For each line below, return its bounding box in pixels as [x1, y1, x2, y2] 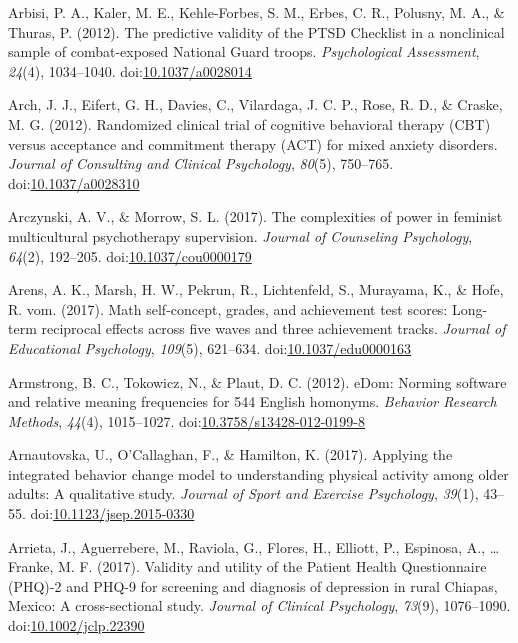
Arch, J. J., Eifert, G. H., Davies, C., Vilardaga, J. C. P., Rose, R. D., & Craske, [8, 94, 503, 115]
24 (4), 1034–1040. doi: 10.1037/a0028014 [8, 60, 252, 81]
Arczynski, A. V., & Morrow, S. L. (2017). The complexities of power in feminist [8, 206, 503, 227]
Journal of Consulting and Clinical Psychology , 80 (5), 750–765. [8, 153, 394, 174]
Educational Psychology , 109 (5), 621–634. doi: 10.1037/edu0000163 [8, 337, 412, 358]
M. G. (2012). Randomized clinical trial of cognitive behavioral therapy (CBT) [8, 113, 491, 134]
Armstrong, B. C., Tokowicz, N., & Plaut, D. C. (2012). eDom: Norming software [8, 371, 507, 392]
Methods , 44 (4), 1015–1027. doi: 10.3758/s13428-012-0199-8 [8, 410, 365, 431]
